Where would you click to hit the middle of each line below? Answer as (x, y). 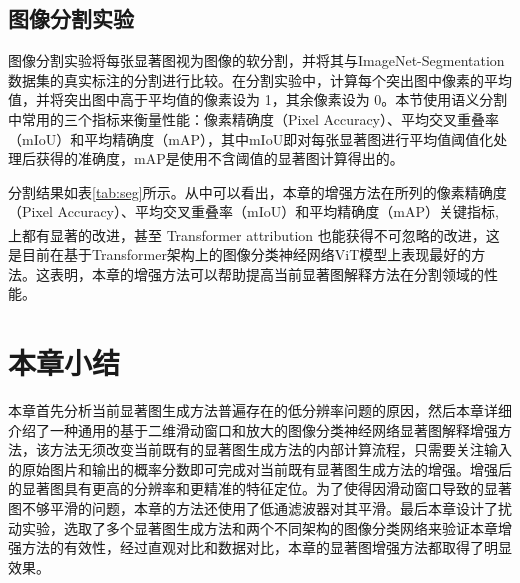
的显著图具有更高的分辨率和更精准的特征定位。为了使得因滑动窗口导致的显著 (260, 488)
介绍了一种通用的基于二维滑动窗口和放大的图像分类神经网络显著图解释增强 (253, 429)
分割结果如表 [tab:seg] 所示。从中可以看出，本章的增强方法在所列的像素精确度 (257, 191)
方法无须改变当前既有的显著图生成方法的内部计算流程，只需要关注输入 (280, 449)
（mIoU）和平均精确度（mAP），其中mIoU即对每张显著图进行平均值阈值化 (251, 138)
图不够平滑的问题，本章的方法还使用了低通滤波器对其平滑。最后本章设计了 (253, 508)
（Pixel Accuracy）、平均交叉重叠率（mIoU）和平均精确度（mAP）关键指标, (253, 211)
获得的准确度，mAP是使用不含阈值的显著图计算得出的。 (219, 158)
